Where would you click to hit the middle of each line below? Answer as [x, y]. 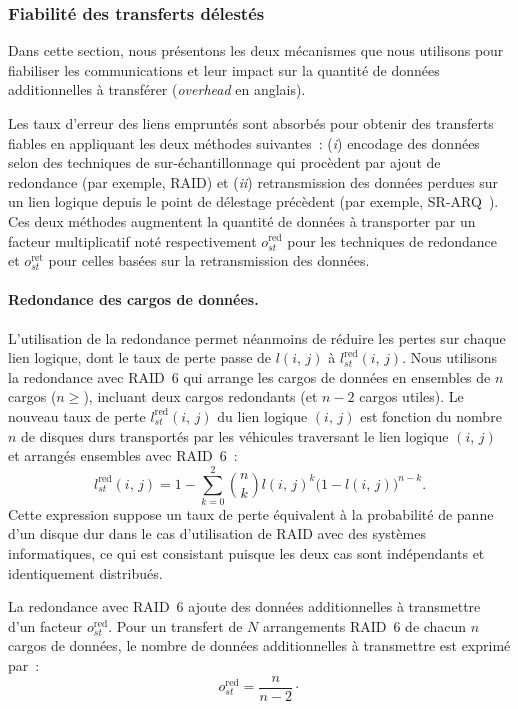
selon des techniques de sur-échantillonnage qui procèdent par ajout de [224, 162]
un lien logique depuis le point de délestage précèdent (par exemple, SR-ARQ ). [253, 201]
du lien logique [262, 415]
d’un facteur [45, 625]
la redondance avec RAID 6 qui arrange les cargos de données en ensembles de [249, 376]
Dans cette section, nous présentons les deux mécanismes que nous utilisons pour [256, 50]
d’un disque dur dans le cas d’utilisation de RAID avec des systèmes [217, 533]
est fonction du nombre [431, 415]
